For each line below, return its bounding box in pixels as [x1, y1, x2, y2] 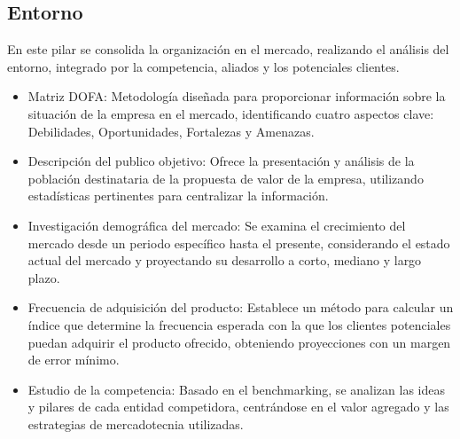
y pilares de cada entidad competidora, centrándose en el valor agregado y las [27, 397, 449, 416]
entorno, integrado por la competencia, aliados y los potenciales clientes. [7, 57, 400, 75]
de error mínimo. [27, 350, 120, 369]
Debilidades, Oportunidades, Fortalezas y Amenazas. [27, 122, 315, 140]
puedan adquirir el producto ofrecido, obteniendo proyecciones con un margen [27, 333, 451, 351]
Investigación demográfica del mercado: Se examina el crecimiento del [27, 216, 406, 234]
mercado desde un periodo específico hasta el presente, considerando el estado [27, 233, 450, 252]
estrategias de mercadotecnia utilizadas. [27, 414, 244, 433]
